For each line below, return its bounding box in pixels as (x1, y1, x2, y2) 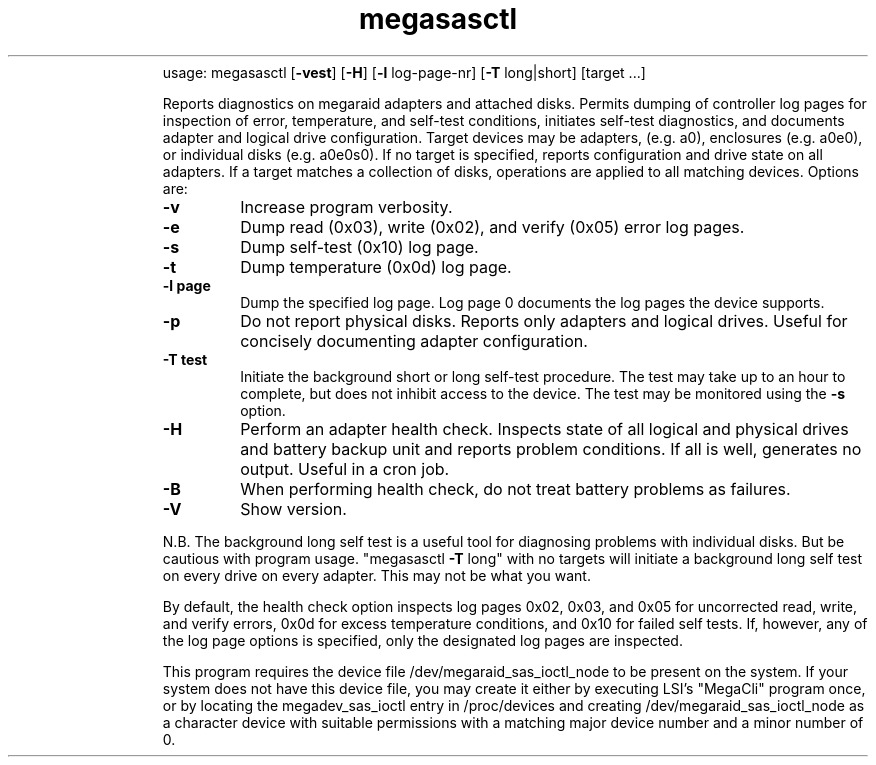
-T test (162, 350, 208, 368)
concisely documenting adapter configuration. (240, 330, 588, 351)
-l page (162, 276, 211, 294)
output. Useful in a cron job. (240, 458, 450, 479)
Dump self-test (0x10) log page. (240, 236, 479, 257)
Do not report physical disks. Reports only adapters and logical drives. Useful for (240, 310, 848, 331)
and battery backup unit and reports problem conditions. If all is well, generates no (240, 438, 862, 459)
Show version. (240, 498, 347, 519)
